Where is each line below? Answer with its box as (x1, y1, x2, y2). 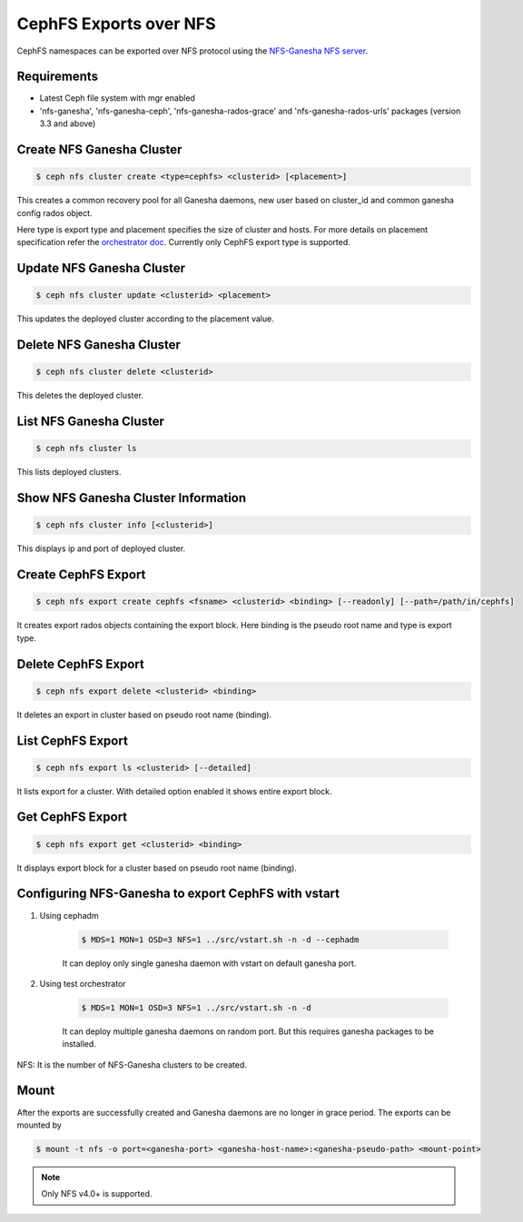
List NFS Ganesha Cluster (16, 414, 165, 429)
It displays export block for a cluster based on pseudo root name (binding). (16, 862, 297, 873)
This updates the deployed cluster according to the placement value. (16, 313, 274, 324)
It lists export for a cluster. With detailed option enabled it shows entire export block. (16, 785, 332, 796)
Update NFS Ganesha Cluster (16, 261, 186, 276)
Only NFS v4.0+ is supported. (41, 1188, 153, 1199)
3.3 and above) (39, 118, 96, 129)
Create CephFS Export (16, 567, 146, 583)
